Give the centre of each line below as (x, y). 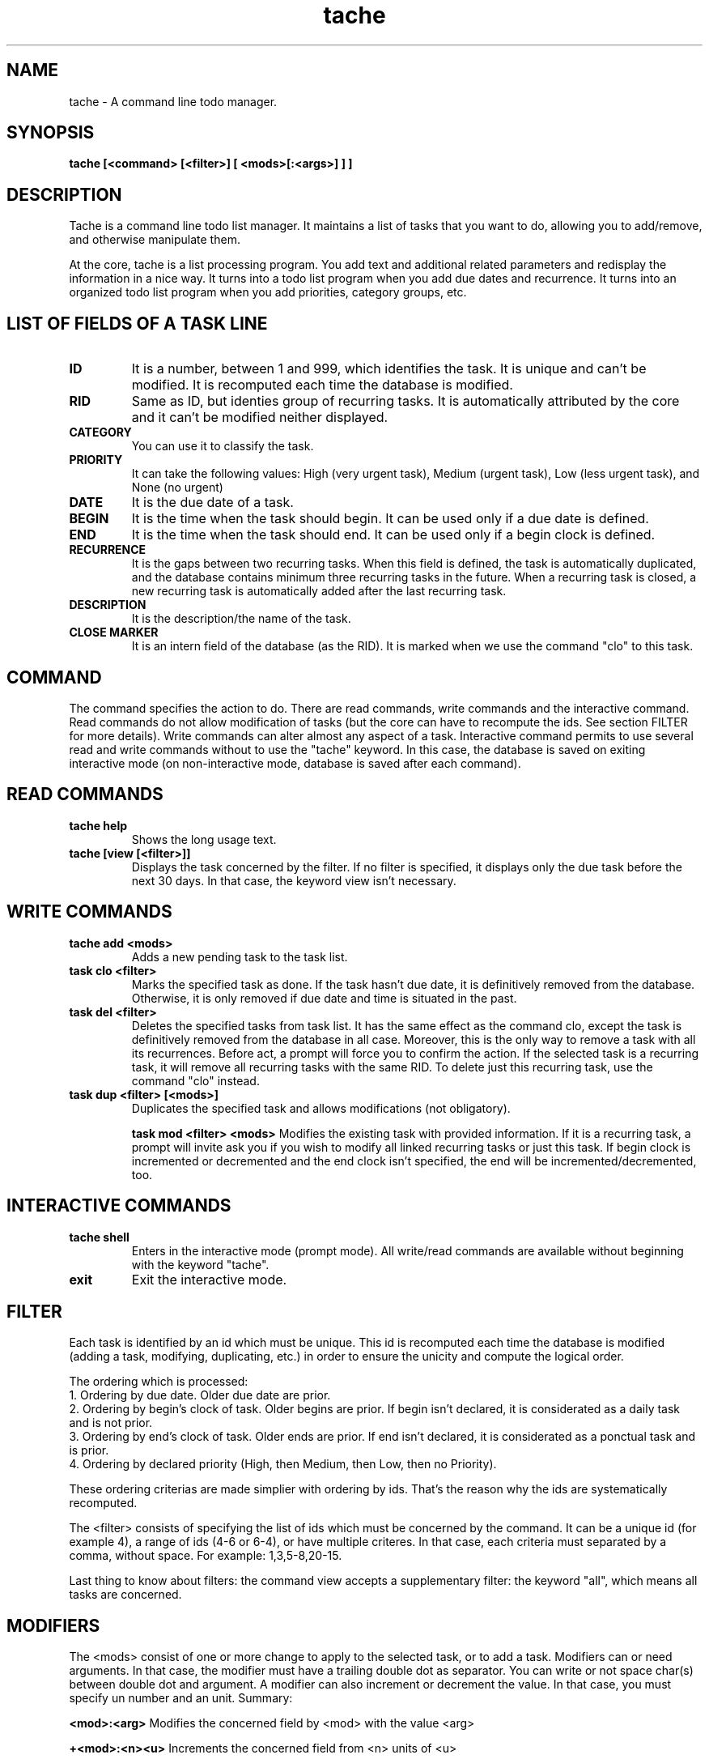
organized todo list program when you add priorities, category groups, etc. (268, 292)
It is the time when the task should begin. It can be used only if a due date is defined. (390, 519)
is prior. (89, 1450)
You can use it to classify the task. (223, 446)
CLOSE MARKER (114, 632)
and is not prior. (111, 1423)
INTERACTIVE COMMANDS (119, 1206)
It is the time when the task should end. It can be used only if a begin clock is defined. (393, 535)
